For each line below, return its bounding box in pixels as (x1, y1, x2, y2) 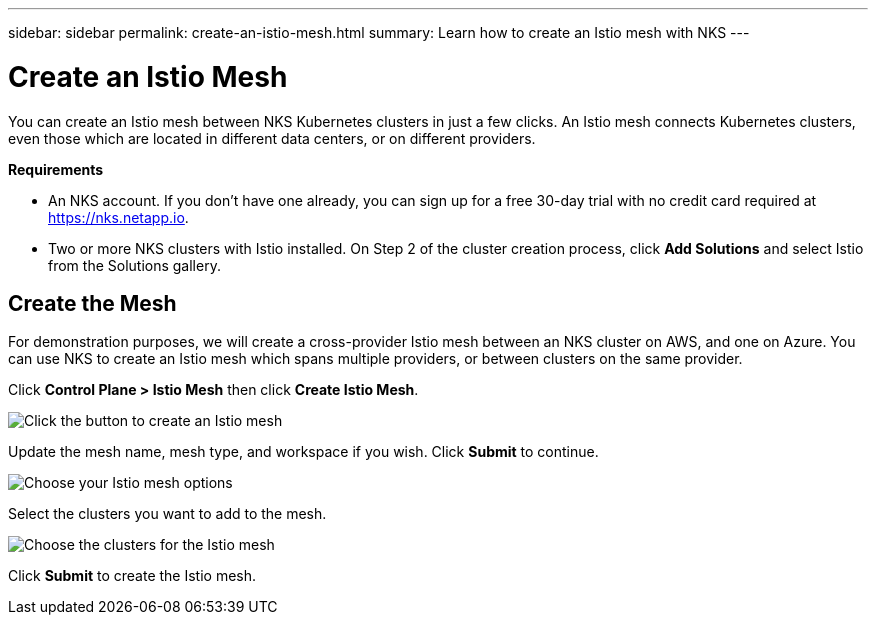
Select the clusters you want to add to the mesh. (8, 505, 327, 523)
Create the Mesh (8, 290, 177, 316)
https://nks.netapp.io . (48, 208, 189, 226)
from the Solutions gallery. (48, 256, 221, 274)
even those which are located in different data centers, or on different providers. (8, 129, 536, 147)
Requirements (8, 160, 104, 178)
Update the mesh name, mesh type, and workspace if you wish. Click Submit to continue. (8, 443, 599, 461)
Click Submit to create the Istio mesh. (8, 567, 257, 585)
